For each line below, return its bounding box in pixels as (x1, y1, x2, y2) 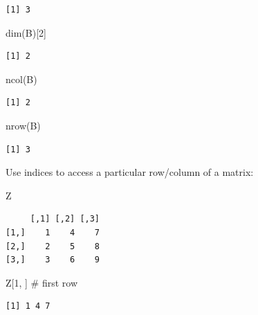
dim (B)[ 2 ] (6, 25, 46, 39)
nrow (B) (6, 118, 41, 132)
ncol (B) (6, 71, 37, 86)
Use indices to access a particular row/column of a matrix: (6, 165, 254, 179)
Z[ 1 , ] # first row (6, 275, 77, 289)
